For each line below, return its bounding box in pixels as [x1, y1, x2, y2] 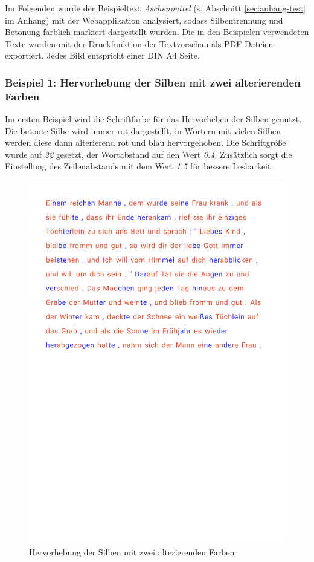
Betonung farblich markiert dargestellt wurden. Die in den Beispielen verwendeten [5, 25, 309, 38]
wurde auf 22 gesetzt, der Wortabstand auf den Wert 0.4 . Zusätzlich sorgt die [5, 148, 292, 160]
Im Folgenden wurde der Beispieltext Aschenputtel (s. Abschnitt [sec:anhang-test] [5, 2, 306, 14]
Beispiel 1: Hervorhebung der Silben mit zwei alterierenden [5, 74, 301, 90]
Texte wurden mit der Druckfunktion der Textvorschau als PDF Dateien [5, 37, 274, 50]
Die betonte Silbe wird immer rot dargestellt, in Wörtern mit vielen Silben [5, 124, 281, 137]
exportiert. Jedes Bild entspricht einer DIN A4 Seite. [5, 49, 200, 62]
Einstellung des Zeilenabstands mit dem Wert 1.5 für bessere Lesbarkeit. [5, 160, 274, 172]
